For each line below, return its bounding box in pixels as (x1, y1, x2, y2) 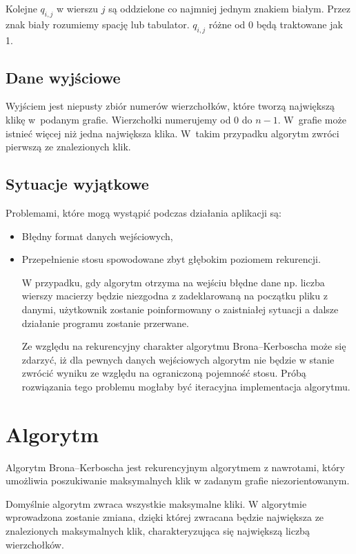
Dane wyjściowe (6, 66, 121, 88)
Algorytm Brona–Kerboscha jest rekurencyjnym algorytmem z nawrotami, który (6, 459, 345, 474)
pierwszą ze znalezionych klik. (6, 139, 131, 154)
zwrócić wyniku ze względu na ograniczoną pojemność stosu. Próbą (21, 366, 306, 380)
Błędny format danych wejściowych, (21, 228, 173, 243)
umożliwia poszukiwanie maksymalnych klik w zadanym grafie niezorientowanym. (6, 473, 350, 488)
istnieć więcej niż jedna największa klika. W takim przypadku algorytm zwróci (6, 126, 339, 140)
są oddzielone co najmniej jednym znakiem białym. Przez (108, 1, 350, 15)
